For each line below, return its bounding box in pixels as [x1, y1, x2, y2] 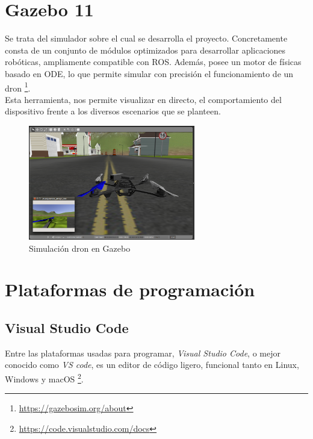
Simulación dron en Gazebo [29, 241, 131, 254]
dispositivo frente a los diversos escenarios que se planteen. [5, 105, 221, 117]
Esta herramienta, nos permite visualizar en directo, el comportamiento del [5, 93, 282, 105]
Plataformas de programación [5, 277, 255, 302]
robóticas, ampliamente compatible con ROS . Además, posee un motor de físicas [5, 55, 302, 68]
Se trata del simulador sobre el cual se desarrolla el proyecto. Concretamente [5, 32, 288, 45]
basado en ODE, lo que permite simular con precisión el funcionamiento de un [5, 67, 294, 79]
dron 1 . [5, 79, 31, 94]
